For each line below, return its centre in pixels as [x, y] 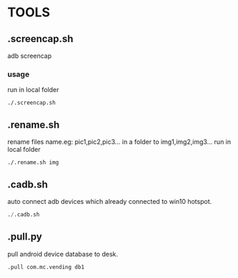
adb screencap [30, 56]
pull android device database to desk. [63, 254]
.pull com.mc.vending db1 [46, 267]
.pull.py [25, 237]
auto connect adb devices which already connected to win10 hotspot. [110, 201]
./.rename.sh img [33, 163]
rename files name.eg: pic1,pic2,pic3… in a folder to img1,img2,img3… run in [119, 142]
